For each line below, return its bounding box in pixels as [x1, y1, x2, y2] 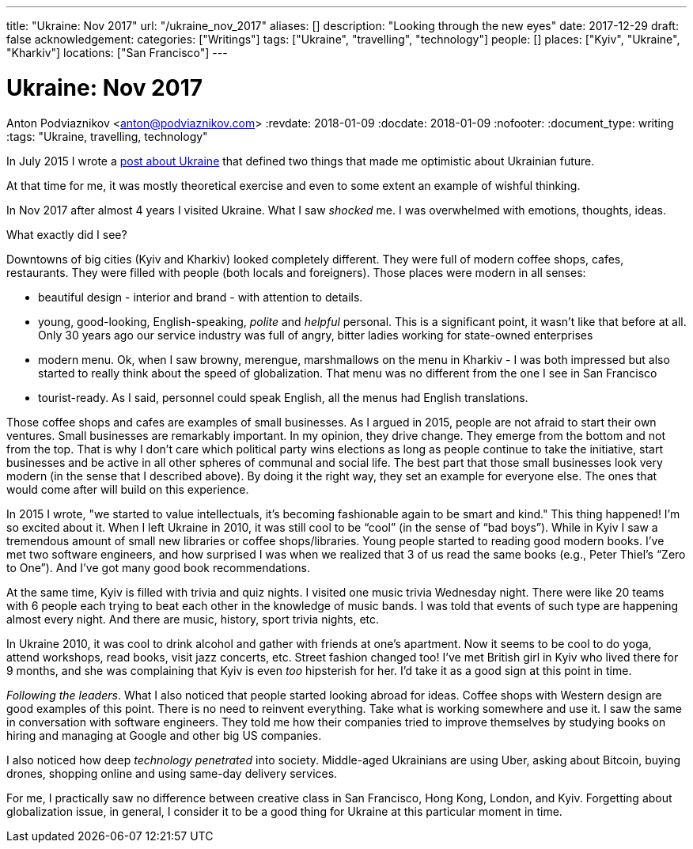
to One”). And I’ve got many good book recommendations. [6, 560, 310, 574]
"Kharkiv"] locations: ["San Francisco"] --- [6, 46, 228, 59]
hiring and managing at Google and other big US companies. [6, 728, 322, 742]
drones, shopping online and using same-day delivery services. [6, 766, 338, 780]
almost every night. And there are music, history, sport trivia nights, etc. [6, 612, 380, 626]
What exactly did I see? [6, 227, 127, 241]
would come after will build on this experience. [6, 482, 249, 496]
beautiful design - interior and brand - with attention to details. [38, 290, 363, 304]
